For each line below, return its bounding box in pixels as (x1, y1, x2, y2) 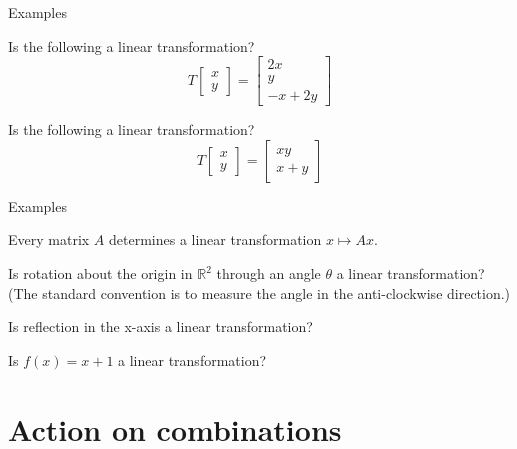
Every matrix (8, 229, 90, 250)
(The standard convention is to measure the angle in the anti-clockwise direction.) (8, 282, 511, 303)
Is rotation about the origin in (8, 263, 193, 284)
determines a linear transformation (109, 229, 322, 250)
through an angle (216, 263, 321, 284)
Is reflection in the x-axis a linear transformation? (8, 316, 313, 337)
